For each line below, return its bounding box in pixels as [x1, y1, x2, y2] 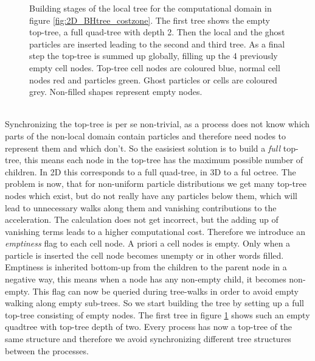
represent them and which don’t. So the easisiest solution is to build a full [5, 141, 281, 154]
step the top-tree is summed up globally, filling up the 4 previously [29, 49, 278, 62]
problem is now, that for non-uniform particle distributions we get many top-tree [5, 177, 306, 190]
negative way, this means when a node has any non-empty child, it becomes [5, 273, 286, 286]
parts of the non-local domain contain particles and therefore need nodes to [5, 129, 286, 142]
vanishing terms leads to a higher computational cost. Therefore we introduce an [5, 225, 305, 237]
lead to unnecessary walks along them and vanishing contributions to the [5, 201, 277, 214]
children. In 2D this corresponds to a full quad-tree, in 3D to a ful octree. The [5, 165, 296, 178]
